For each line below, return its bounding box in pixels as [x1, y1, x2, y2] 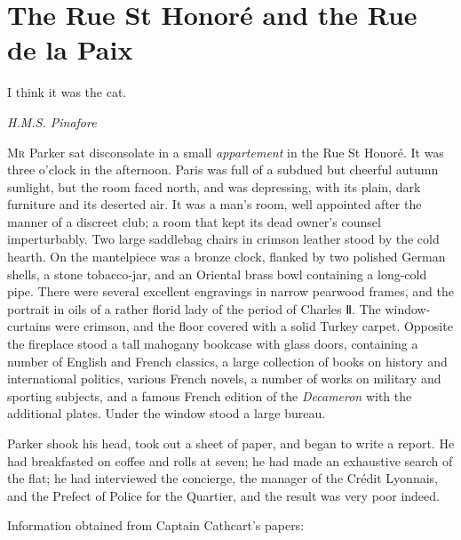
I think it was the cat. [7, 83, 127, 101]
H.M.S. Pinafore [7, 112, 97, 131]
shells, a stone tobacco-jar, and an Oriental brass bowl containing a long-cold [7, 264, 427, 283]
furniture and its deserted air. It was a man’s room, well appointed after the [7, 195, 422, 214]
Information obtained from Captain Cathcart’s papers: [7, 516, 305, 535]
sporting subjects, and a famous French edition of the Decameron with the [7, 386, 412, 405]
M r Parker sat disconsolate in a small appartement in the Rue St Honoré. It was [7, 142, 444, 161]
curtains [7, 317, 52, 335]
